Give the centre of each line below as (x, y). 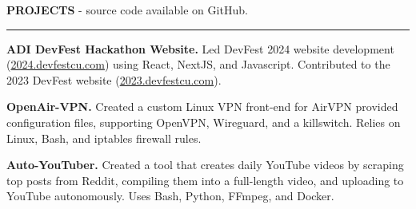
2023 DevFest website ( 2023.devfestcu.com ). (114, 79)
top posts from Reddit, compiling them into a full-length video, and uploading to (205, 180)
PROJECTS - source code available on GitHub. (127, 10)
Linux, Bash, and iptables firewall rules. (104, 138)
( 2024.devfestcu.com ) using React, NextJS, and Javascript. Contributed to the (198, 64)
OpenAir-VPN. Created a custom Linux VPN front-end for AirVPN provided (202, 106)
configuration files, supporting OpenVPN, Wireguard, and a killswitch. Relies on (204, 122)
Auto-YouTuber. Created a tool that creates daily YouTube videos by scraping (205, 165)
